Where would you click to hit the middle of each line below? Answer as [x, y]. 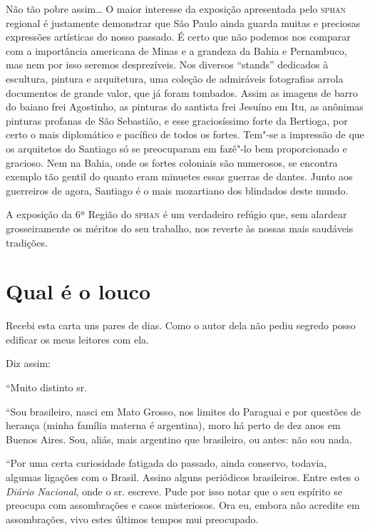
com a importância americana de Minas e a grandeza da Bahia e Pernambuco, [176, 50]
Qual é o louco [78, 291]
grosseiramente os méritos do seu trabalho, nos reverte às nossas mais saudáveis [180, 228]
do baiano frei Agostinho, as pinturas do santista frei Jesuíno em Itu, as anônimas [185, 107]
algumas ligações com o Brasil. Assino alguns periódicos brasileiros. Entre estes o [183, 476]
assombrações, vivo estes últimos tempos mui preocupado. [132, 519]
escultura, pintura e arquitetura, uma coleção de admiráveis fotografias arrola [175, 78]
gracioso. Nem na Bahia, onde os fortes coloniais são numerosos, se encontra [172, 162]
